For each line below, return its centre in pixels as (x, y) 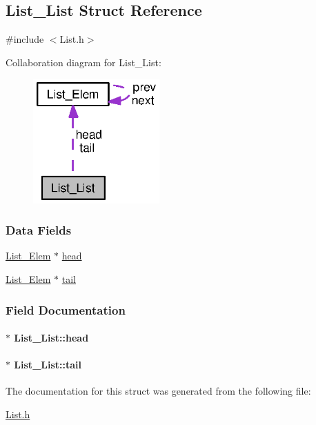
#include (25, 39)
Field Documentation (66, 309)
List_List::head (51, 338)
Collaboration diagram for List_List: (83, 62)
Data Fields (39, 230)
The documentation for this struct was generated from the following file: (158, 391)
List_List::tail (48, 365)
